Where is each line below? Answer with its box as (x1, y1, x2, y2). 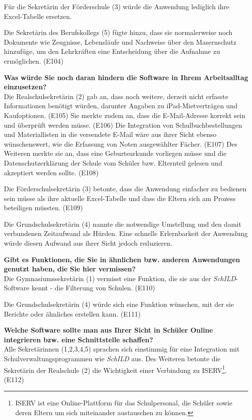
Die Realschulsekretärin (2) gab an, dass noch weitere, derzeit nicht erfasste (4, 91, 228, 101)
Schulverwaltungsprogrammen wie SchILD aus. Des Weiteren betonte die (4, 353, 220, 363)
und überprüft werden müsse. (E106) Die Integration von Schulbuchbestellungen (4, 119, 242, 130)
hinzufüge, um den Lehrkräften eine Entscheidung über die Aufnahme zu (4, 46, 220, 56)
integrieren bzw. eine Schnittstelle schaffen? (4, 334, 153, 344)
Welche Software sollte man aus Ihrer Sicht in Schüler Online (4, 325, 213, 335)
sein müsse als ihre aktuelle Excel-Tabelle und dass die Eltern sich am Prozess (4, 193, 236, 203)
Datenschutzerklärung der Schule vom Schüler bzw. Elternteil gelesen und (4, 157, 222, 168)
